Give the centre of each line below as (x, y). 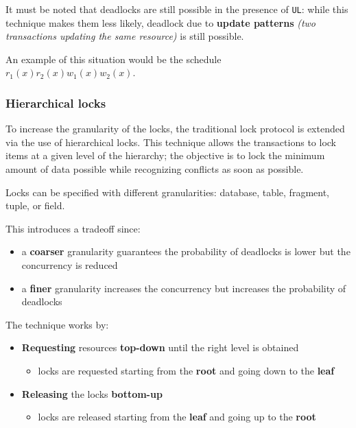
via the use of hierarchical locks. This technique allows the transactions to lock (171, 142)
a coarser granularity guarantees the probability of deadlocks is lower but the (186, 251)
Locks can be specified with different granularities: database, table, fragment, (167, 192)
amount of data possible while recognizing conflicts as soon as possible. (155, 169)
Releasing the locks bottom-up (92, 393)
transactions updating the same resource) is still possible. (125, 36)
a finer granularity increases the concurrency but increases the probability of (184, 288)
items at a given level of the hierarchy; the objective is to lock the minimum (165, 155)
